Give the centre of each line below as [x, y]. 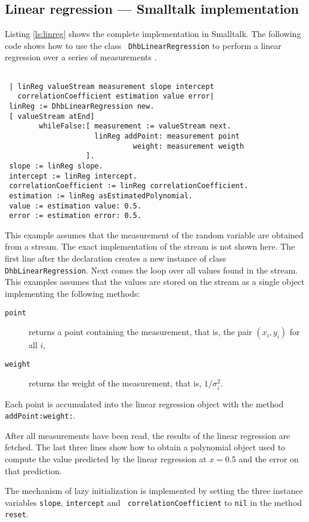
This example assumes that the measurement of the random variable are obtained [154, 234]
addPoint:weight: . [40, 415]
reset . [17, 514]
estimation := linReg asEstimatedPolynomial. [101, 196]
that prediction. [33, 470]
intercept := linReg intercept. [73, 176]
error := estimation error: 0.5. [75, 216]
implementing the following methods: [72, 293]
